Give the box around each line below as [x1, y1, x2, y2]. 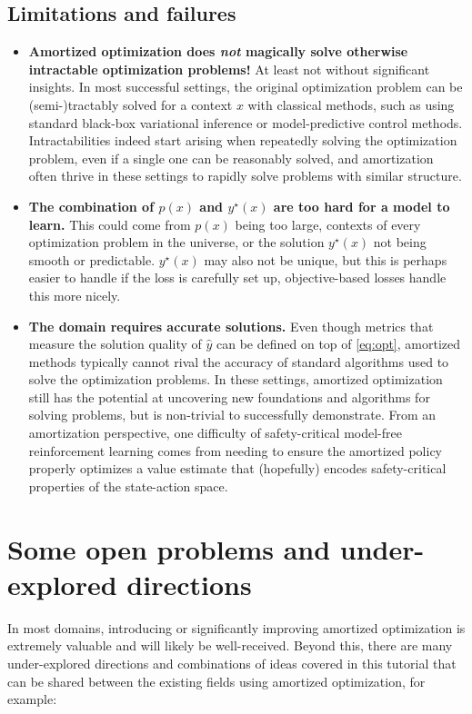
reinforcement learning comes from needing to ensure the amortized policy [28, 441, 442, 460]
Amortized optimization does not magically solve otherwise [28, 42, 408, 61]
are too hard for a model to [273, 196, 450, 215]
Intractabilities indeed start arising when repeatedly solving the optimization [28, 131, 457, 150]
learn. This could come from [28, 214, 191, 233]
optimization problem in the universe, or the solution [28, 233, 325, 252]
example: [7, 689, 57, 709]
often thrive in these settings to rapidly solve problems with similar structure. [28, 166, 462, 185]
